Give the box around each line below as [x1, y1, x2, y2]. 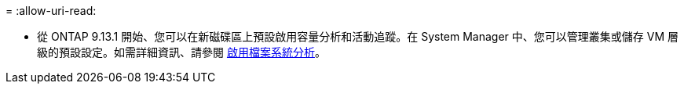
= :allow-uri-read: [5, 4, 97, 17]
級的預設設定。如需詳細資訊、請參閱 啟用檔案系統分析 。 [37, 45, 326, 59]
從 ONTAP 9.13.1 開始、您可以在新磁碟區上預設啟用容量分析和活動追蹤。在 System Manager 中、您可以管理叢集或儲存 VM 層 [37, 30, 679, 43]
